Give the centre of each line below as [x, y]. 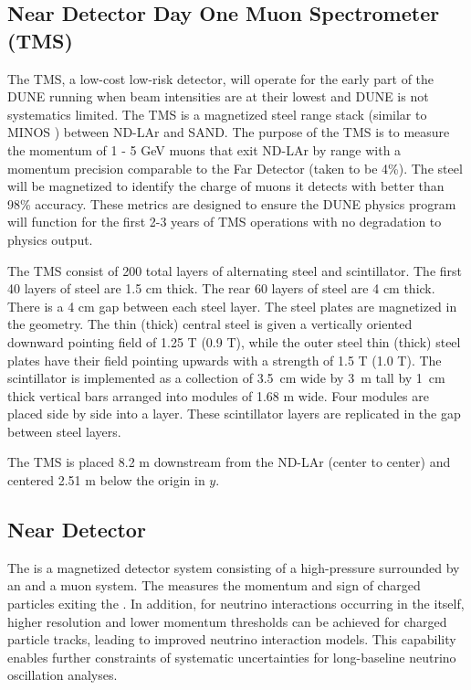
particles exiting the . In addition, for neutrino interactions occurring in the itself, [236, 604]
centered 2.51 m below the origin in [106, 480]
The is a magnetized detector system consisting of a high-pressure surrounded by [234, 567]
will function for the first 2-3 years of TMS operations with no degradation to [225, 222]
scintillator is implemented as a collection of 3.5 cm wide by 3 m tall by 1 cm [226, 378]
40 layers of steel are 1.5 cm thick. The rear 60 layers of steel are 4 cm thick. [221, 288]
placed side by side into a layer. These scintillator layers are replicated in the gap [234, 414]
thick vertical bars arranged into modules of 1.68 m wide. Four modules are [218, 395]
